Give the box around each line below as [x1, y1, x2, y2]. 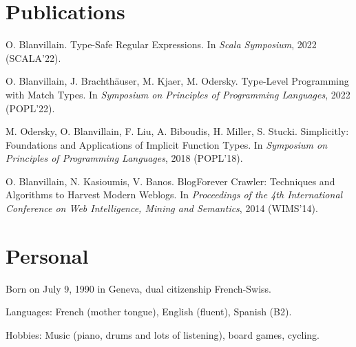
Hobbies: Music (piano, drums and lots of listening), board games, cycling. [6, 327, 320, 341]
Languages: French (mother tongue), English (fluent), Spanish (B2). [6, 304, 292, 319]
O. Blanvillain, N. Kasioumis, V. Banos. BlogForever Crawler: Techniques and [6, 173, 335, 188]
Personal [6, 241, 89, 269]
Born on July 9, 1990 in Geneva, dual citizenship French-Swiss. [6, 281, 272, 295]
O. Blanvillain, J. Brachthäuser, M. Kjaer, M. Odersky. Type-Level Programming [6, 74, 349, 88]
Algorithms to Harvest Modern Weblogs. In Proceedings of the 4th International [6, 187, 343, 202]
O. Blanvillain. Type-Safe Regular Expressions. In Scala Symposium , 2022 [6, 37, 317, 52]
